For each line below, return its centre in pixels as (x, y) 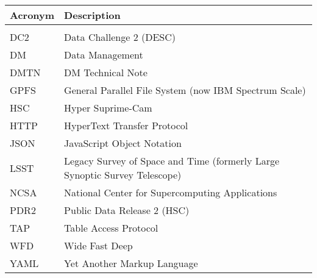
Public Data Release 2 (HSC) (127, 210)
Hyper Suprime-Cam (108, 108)
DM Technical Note (106, 72)
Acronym (32, 15)
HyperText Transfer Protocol (126, 125)
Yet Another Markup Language (131, 263)
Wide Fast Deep (98, 245)
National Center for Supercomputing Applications (171, 192)
